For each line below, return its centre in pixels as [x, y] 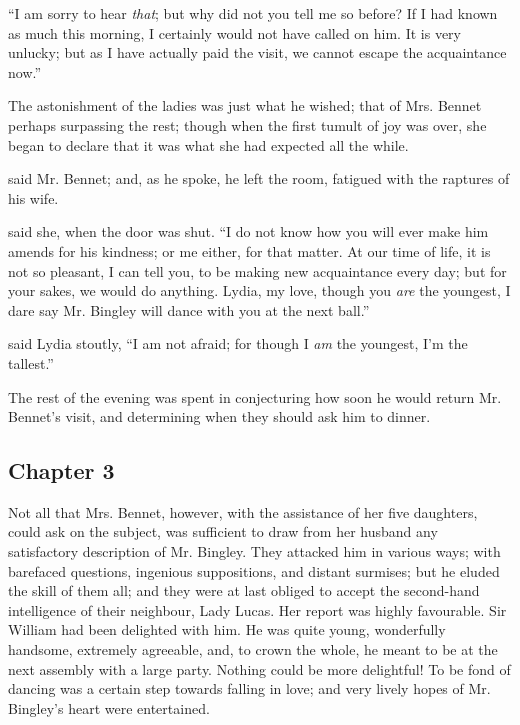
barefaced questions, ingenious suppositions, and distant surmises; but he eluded [254, 570]
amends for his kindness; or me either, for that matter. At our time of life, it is [249, 250]
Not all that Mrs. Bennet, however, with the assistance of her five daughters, [243, 511]
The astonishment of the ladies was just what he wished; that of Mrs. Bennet [245, 105]
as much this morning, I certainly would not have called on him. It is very [234, 32]
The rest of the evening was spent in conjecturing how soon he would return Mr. [255, 396]
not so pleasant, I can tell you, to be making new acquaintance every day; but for [257, 270]
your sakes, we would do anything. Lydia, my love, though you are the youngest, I [259, 290]
